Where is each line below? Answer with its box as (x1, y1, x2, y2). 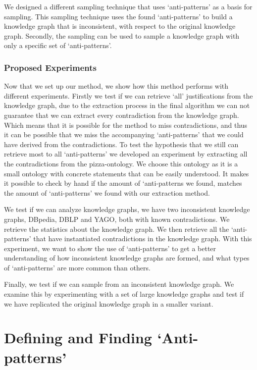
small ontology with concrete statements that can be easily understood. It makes (4, 168, 249, 178)
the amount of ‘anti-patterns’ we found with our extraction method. (4, 187, 210, 198)
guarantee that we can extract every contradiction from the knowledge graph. (4, 109, 239, 120)
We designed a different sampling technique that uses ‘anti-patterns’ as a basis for (4, 1, 253, 11)
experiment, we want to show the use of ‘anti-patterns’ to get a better (4, 243, 216, 253)
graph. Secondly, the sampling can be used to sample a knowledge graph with (4, 30, 240, 41)
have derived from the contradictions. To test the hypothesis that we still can (4, 139, 239, 149)
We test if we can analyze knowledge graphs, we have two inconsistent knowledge (4, 204, 250, 214)
